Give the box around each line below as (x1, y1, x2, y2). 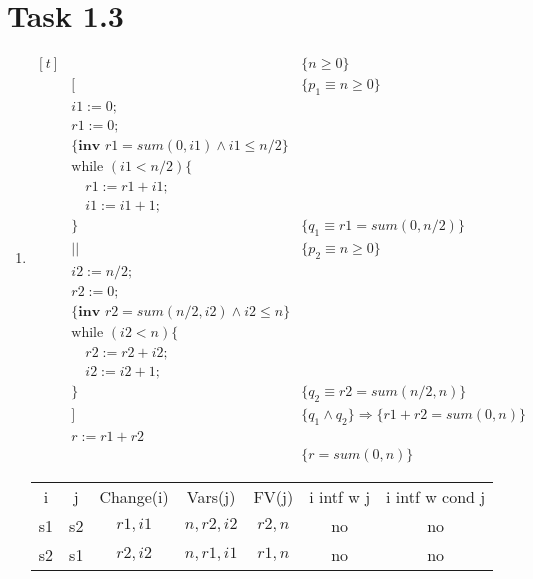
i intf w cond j (386, 484, 486, 508)
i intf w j (309, 484, 371, 508)
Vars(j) (186, 484, 236, 508)
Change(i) (99, 484, 169, 508)
